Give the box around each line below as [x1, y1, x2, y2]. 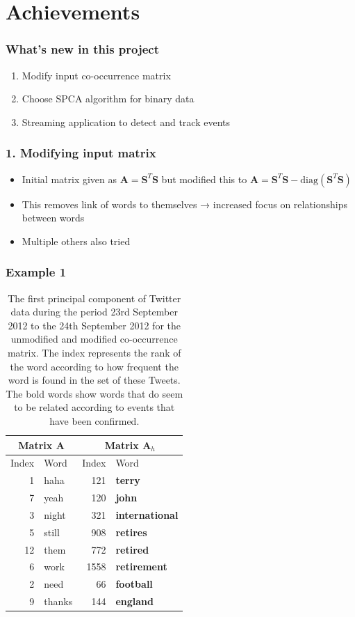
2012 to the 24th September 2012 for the [8, 318, 181, 332]
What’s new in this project [6, 40, 159, 58]
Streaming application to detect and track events [22, 114, 231, 129]
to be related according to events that [14, 400, 175, 414]
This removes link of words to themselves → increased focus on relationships [22, 196, 348, 211]
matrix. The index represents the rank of [7, 345, 181, 359]
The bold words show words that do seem [6, 386, 183, 400]
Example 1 [6, 263, 67, 281]
